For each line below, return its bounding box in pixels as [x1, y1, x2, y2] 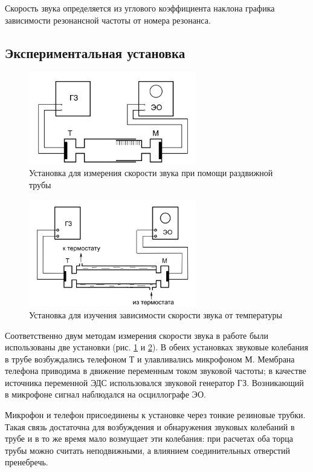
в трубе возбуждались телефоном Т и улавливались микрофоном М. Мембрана [5, 352, 295, 365]
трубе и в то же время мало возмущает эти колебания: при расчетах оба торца [5, 432, 293, 445]
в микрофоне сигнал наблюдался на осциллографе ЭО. [5, 388, 206, 401]
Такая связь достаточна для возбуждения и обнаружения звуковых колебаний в [5, 420, 295, 433]
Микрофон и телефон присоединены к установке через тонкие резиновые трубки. [5, 408, 306, 421]
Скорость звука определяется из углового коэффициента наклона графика [5, 2, 275, 14]
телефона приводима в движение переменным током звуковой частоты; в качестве [5, 364, 306, 377]
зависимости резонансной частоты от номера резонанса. [5, 13, 211, 26]
